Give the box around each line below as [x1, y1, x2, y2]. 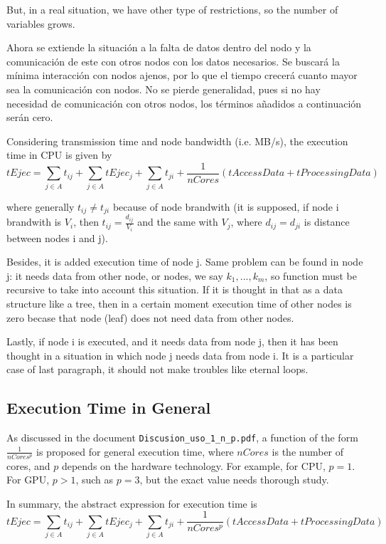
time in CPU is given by [6, 147, 112, 162]
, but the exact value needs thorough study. [139, 472, 329, 487]
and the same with [137, 214, 218, 229]
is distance [304, 214, 350, 229]
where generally [6, 199, 75, 214]
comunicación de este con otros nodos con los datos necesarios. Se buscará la [6, 53, 340, 68]
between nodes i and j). [6, 230, 108, 245]
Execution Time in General [6, 397, 211, 419]
